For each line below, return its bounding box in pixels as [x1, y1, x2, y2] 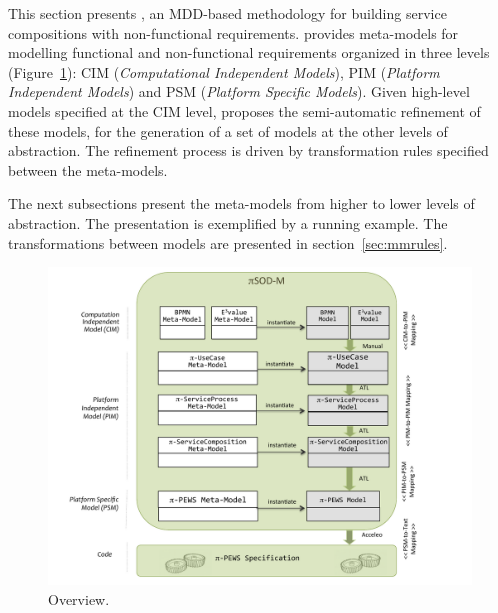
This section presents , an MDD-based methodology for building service [8, 3, 447, 23]
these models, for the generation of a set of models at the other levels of [8, 120, 448, 141]
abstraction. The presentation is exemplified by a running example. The [8, 212, 448, 233]
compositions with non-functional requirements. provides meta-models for [8, 22, 459, 43]
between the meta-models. [8, 159, 168, 180]
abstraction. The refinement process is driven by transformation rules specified [8, 140, 489, 161]
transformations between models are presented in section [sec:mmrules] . [8, 232, 448, 253]
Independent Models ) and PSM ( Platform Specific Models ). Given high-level [8, 81, 470, 102]
